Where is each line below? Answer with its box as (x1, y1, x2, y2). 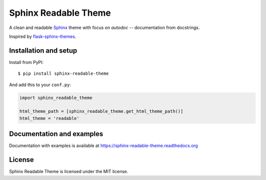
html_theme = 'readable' (19, 116, 80, 121)
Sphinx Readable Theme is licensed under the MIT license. (9, 169, 128, 175)
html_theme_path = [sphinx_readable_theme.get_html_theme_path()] (19, 109, 183, 114)
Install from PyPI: (9, 59, 44, 65)
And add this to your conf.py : (9, 82, 71, 88)
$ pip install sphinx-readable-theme (18, 71, 109, 76)
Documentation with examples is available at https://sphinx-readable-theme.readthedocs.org (9, 143, 198, 149)
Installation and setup (9, 46, 77, 55)
